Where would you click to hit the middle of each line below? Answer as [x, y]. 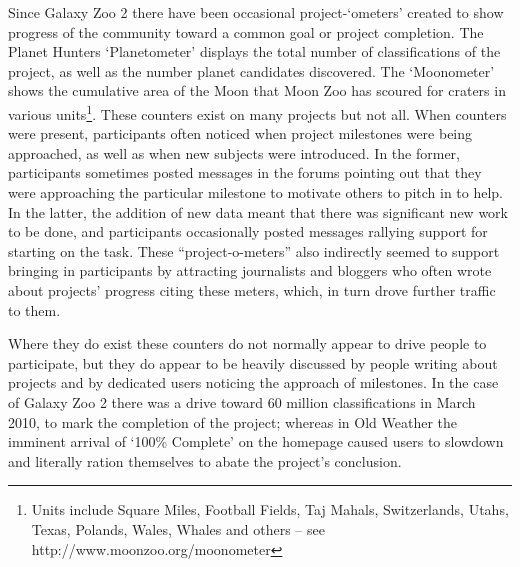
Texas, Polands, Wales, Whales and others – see [178, 528]
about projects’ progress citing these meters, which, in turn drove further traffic [252, 289]
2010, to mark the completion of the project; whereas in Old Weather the [233, 421]
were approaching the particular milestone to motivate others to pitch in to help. [256, 192]
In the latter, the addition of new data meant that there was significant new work [258, 211]
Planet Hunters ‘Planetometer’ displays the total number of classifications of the [254, 51]
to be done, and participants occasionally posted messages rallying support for [248, 231]
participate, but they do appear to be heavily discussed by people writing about [253, 362]
